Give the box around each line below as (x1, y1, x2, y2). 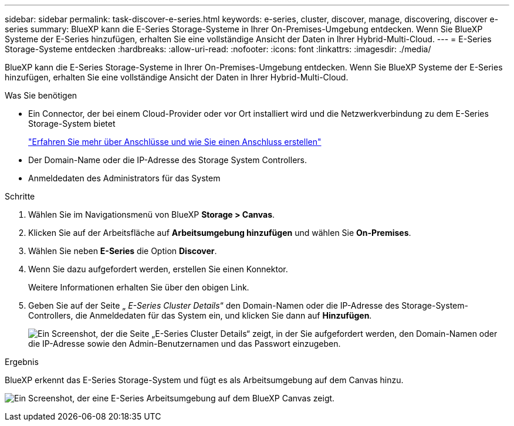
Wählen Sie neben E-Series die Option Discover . (28, 246, 217, 256)
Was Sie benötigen (5, 90, 77, 100)
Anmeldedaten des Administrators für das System (28, 173, 221, 183)
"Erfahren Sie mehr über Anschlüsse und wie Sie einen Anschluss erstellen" (28, 137, 322, 147)
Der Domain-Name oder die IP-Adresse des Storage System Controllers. (28, 155, 307, 165)
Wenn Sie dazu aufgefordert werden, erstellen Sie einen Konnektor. (28, 264, 288, 274)
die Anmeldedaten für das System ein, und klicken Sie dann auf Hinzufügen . (75, 310, 372, 320)
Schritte (5, 191, 35, 201)
